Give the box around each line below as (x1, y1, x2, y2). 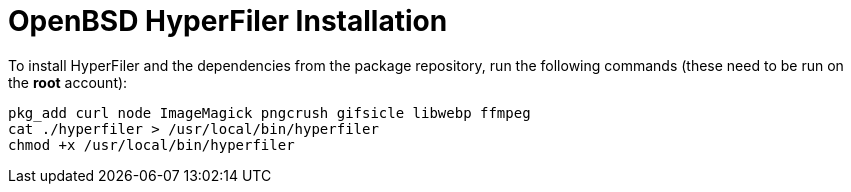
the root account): (8, 73, 128, 91)
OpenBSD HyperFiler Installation (8, 4, 448, 38)
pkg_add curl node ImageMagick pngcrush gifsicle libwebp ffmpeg (8, 104, 531, 121)
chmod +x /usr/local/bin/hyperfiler (8, 136, 295, 153)
